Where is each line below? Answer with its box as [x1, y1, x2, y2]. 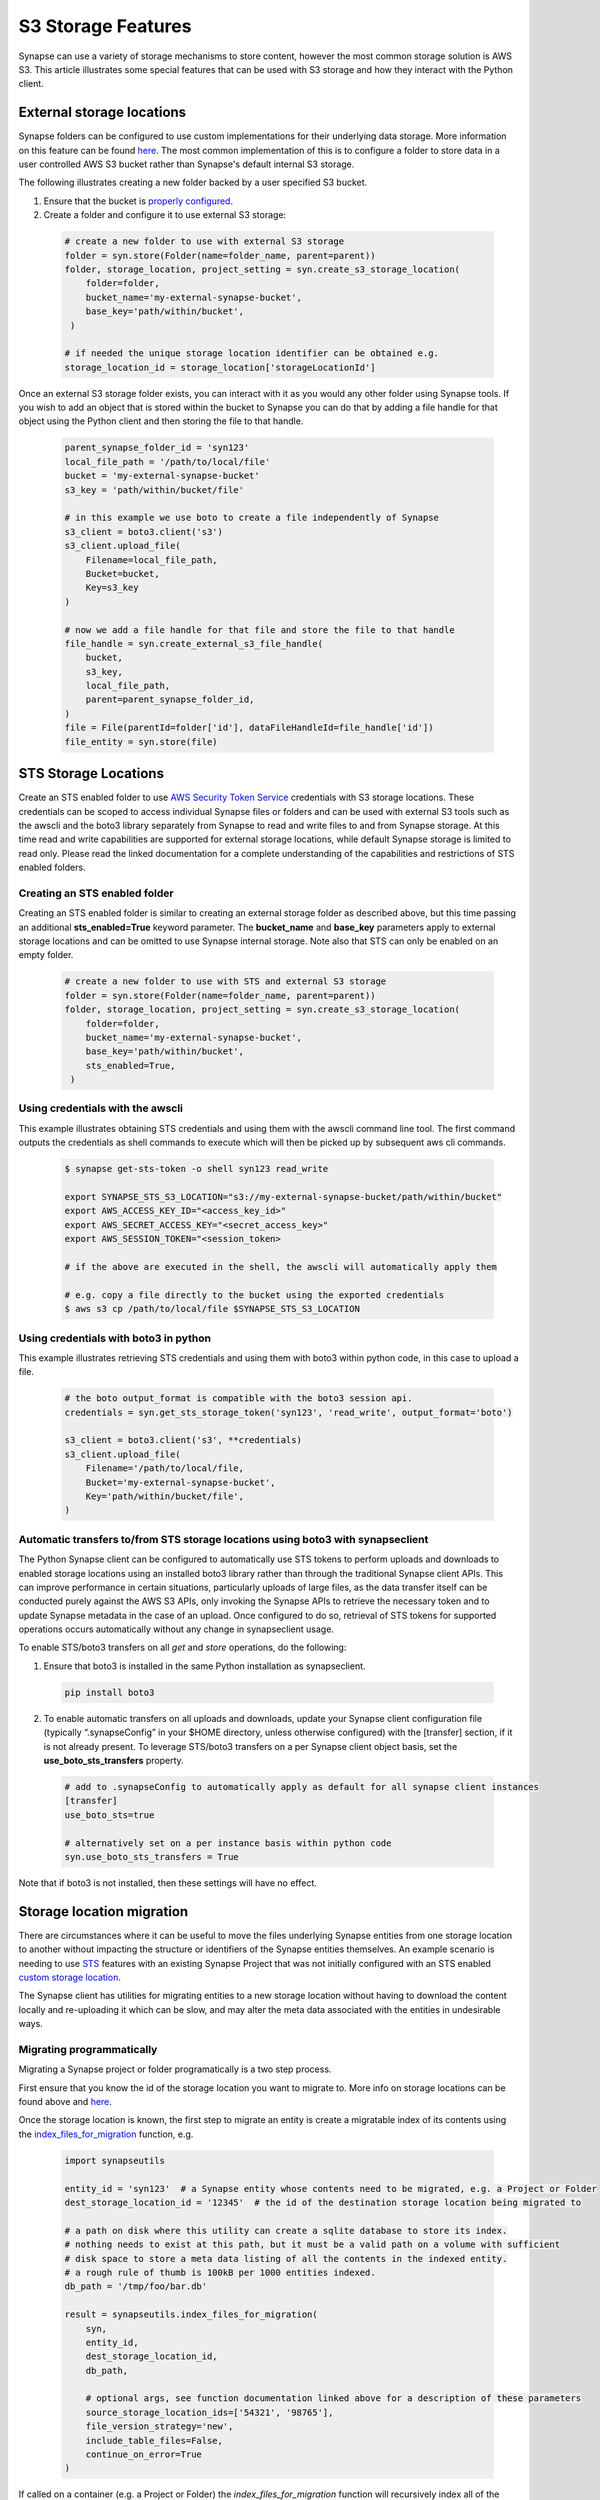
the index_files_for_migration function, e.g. [18, 2128, 194, 2140]
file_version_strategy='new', [85, 2421, 234, 2432]
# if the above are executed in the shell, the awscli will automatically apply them [64, 1261, 497, 1272]
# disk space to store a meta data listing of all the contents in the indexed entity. [64, 2253, 508, 2264]
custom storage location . [18, 1971, 122, 1983]
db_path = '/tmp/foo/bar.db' [64, 2281, 208, 2292]
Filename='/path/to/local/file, [85, 1463, 245, 1474]
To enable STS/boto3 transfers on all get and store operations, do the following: [18, 1641, 347, 1654]
